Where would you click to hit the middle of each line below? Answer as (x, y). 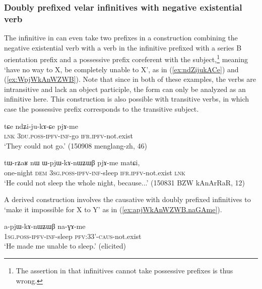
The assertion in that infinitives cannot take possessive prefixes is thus (124, 271)
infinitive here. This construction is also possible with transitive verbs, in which (127, 99)
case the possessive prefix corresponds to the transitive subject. (102, 108)
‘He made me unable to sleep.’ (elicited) (65, 246)
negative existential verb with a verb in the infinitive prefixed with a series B (123, 47)
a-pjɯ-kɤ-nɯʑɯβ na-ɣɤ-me (45, 226)
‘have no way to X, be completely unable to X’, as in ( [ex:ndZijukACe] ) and (121, 69)
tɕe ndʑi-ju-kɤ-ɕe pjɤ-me (41, 126)
